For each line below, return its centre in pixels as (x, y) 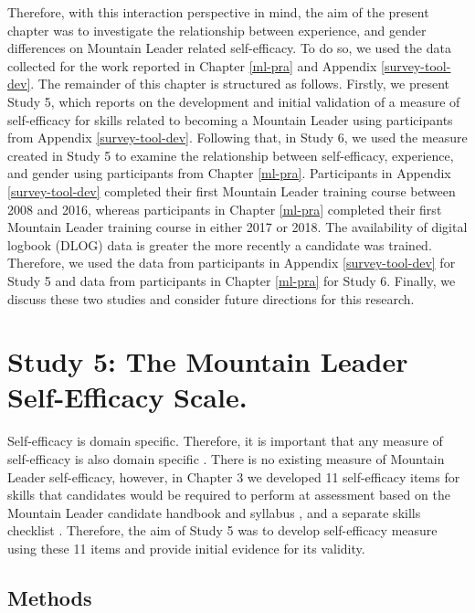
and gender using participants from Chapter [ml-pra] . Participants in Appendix (229, 173)
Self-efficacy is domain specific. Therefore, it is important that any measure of (225, 441)
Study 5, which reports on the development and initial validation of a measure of (234, 101)
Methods (50, 597)
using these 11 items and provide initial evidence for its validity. (186, 548)
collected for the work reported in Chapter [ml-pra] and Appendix (192, 65)
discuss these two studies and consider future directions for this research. (211, 298)
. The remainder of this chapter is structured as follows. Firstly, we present (240, 84)
